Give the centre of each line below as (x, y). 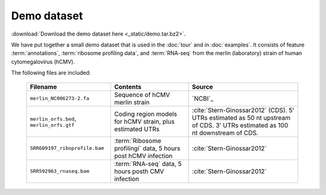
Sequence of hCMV (142, 95)
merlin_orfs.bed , (53, 119)
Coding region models (145, 113)
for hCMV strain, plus (144, 121)
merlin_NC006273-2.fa (60, 98)
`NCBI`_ (203, 98)
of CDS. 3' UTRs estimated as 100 (240, 125)
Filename (43, 86)
